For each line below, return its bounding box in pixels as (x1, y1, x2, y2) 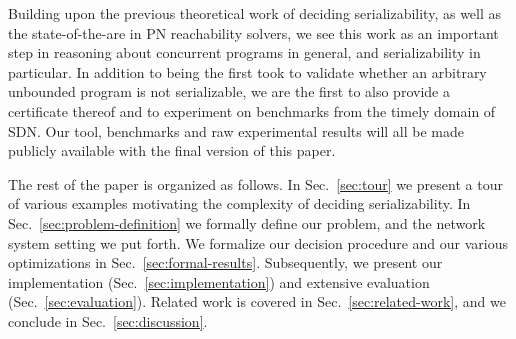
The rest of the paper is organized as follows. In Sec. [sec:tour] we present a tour (8, 173, 503, 194)
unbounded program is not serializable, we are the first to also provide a (8, 81, 450, 102)
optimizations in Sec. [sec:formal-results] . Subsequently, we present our (8, 252, 443, 273)
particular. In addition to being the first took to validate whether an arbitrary (8, 61, 487, 82)
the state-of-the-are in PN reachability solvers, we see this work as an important (8, 22, 499, 43)
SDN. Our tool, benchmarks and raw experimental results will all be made (8, 120, 465, 141)
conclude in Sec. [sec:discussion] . (8, 310, 208, 331)
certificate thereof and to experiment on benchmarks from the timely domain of (8, 100, 496, 121)
